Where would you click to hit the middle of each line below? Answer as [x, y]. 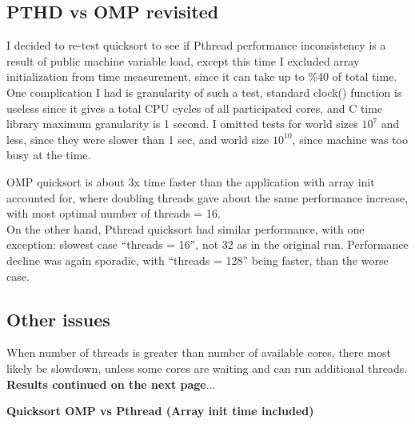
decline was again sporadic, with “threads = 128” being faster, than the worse [198, 260]
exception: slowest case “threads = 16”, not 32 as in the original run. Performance [207, 244]
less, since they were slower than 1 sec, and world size [138, 139]
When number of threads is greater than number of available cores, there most [199, 352]
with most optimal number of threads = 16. [114, 213]
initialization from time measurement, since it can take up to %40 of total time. [202, 76]
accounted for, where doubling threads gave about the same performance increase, [207, 197]
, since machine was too [350, 139]
